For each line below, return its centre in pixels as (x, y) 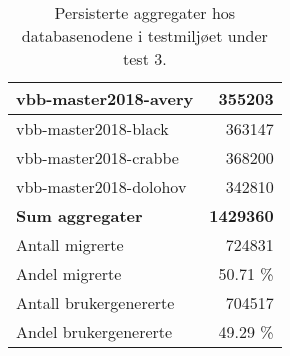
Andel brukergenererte (94, 331)
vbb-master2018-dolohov (101, 186)
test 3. (145, 58)
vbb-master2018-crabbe (97, 157)
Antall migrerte (70, 244)
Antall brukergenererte (95, 302)
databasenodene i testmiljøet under (144, 35)
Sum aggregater (79, 215)
